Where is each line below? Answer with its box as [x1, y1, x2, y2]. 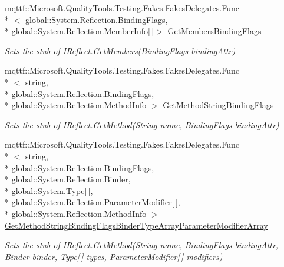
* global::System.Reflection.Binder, [5, 173, 131, 185]
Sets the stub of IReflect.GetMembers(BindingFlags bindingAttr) [5, 44, 236, 56]
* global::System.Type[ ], [5, 184, 93, 196]
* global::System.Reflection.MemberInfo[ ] [5, 25, 154, 37]
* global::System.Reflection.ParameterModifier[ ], [5, 196, 180, 208]
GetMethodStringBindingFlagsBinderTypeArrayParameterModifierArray [5, 219, 268, 231]
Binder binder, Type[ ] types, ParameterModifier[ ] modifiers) [5, 250, 223, 262]
